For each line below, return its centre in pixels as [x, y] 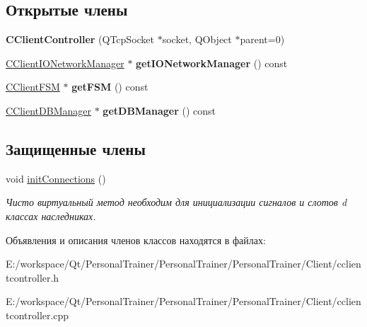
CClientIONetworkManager [65, 63]
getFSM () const [110, 87]
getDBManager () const [159, 110]
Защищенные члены [76, 148]
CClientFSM [33, 87]
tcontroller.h [33, 277]
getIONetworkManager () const [212, 63]
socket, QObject [197, 39]
